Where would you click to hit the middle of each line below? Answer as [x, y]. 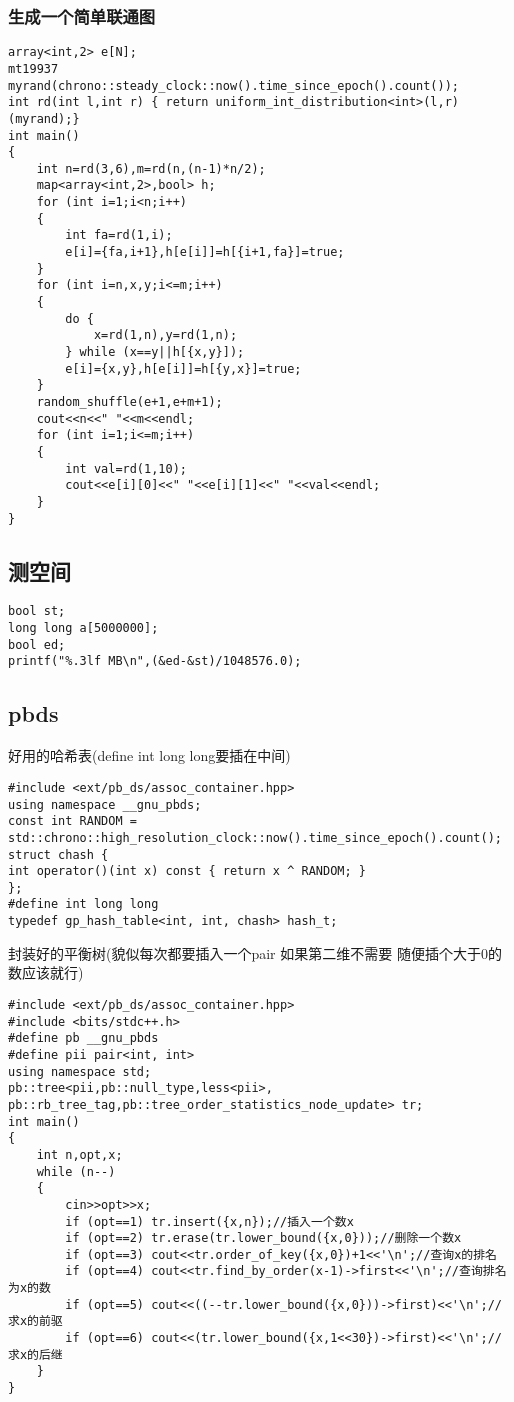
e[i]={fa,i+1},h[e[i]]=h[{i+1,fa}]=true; [205, 252]
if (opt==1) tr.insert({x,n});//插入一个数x [209, 1221]
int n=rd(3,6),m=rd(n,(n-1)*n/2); [151, 168]
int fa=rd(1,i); [119, 235]
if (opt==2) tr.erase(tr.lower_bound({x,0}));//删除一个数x [263, 1238]
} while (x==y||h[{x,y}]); [155, 352]
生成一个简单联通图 [82, 15]
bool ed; [37, 644]
